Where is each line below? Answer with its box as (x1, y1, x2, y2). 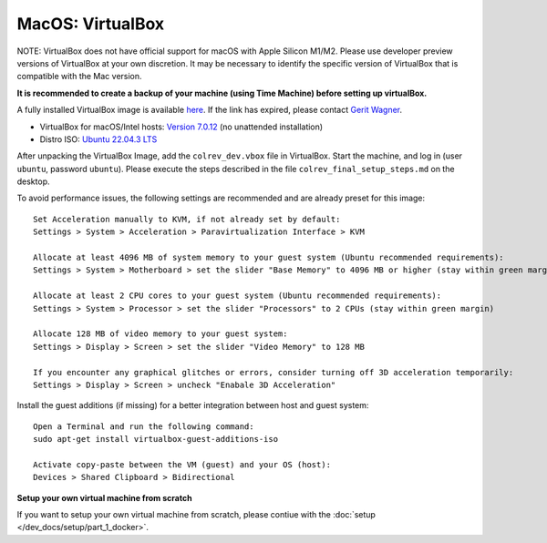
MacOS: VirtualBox (16, 14, 165, 34)
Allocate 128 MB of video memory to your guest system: (33, 329, 288, 339)
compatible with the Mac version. (16, 71, 142, 82)
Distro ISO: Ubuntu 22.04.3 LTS (39, 133, 158, 145)
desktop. (16, 176, 50, 187)
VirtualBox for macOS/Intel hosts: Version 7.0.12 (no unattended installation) (39, 121, 324, 132)
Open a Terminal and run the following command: (33, 421, 254, 432)
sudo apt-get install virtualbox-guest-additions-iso (33, 434, 278, 445)
